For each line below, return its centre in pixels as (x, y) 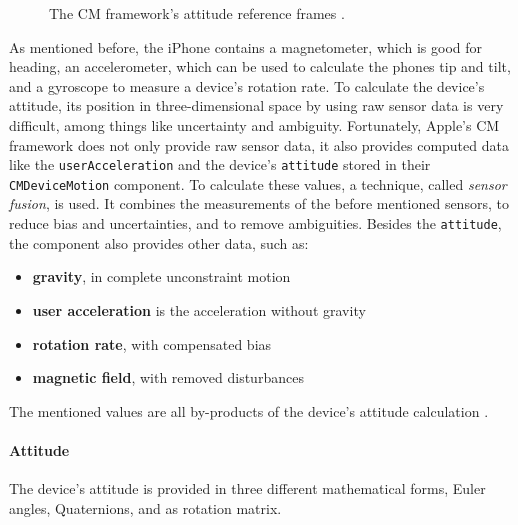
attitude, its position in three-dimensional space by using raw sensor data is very (256, 105)
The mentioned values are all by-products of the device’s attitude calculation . (249, 410)
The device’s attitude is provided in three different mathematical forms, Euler (247, 488)
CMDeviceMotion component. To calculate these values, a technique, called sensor (258, 183)
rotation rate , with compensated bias (152, 343)
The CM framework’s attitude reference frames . (197, 13)
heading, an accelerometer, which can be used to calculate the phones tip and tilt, (260, 66)
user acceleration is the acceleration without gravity (199, 309)
